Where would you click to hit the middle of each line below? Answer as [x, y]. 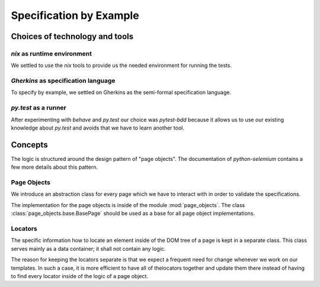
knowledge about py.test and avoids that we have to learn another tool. [98, 128]
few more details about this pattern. [54, 167]
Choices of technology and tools [72, 36]
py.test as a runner [39, 108]
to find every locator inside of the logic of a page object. [79, 276]
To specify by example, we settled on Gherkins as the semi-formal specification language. [121, 92]
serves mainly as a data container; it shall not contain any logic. [88, 249]
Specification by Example [75, 15]
